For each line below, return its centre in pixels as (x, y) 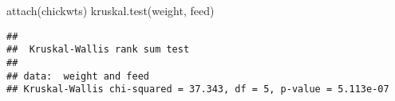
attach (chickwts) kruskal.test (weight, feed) (111, 10)
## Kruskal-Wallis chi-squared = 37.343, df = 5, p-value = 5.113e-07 (198, 89)
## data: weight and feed (78, 76)
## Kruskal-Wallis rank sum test (98, 50)
